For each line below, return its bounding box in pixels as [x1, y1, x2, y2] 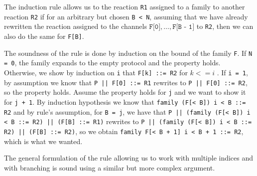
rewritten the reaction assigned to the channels [4, 21, 147, 31]
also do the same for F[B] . [4, 30, 84, 41]
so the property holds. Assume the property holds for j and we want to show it [4, 87, 246, 97]
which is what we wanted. [4, 136, 83, 146]
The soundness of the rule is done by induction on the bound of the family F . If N [4, 47, 253, 58]
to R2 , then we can [196, 21, 254, 31]
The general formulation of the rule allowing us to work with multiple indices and [4, 153, 254, 163]
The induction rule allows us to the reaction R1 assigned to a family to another [4, 1, 245, 11]
